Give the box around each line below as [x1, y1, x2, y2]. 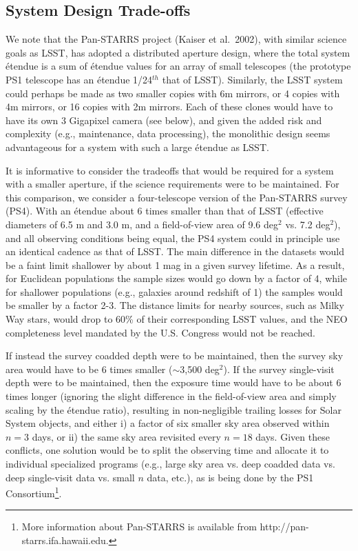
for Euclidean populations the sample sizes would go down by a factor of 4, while [6, 271, 348, 285]
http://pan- [260, 519, 309, 534]
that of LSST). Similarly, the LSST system [162, 72, 343, 86]
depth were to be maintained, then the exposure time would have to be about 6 [6, 375, 341, 390]
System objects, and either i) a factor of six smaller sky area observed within [6, 416, 330, 430]
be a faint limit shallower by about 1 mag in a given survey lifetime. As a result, [6, 257, 345, 272]
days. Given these [255, 429, 330, 443]
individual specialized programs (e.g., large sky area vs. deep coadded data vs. [6, 457, 335, 471]
